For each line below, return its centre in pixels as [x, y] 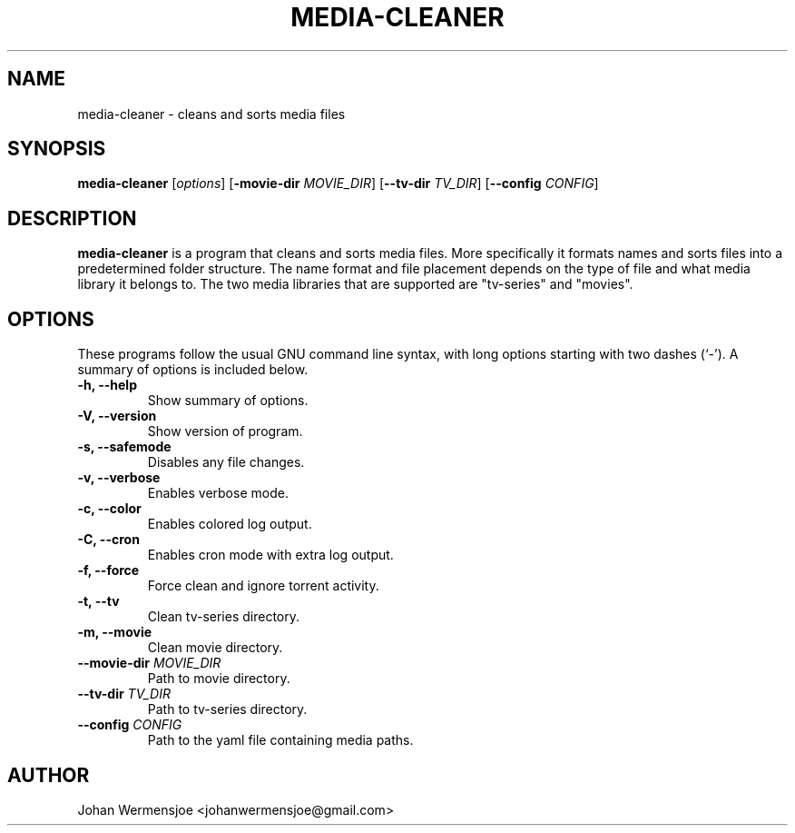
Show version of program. [225, 431]
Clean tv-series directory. [224, 617]
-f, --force [108, 570]
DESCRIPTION [72, 218]
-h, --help [107, 385]
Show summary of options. [228, 401]
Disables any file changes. [226, 462]
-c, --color [109, 509]
